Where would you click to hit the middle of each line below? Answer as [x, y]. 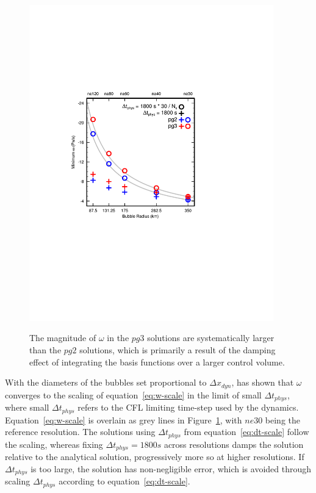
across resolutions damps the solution [234, 444]
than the [45, 350]
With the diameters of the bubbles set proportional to [106, 382]
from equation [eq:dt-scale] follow [246, 432]
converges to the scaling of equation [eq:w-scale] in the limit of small [133, 394]
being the [283, 419]
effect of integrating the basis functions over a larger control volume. [157, 362]
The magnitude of [63, 338]
